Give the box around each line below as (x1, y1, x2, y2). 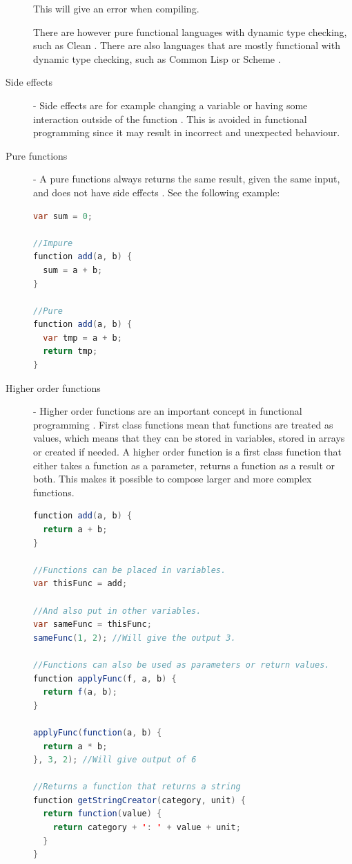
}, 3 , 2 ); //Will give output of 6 (33, 755, 197, 765)
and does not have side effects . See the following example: (33, 185, 280, 199)
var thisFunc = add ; (33, 579, 128, 589)
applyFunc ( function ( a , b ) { (33, 727, 162, 738)
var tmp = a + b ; (43, 332, 122, 343)
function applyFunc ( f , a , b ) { (33, 673, 177, 684)
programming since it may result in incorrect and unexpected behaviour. (33, 125, 340, 140)
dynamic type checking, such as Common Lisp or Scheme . (33, 51, 281, 66)
